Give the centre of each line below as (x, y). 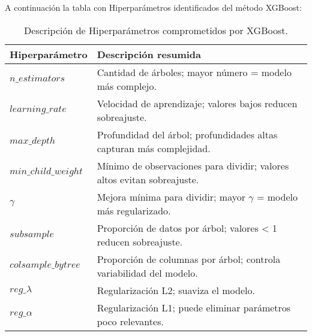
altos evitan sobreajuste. (148, 179)
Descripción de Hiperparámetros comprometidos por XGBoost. (156, 30)
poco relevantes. (130, 321)
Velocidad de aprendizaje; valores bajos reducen (197, 103)
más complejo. (127, 86)
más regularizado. (134, 210)
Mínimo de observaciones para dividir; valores (193, 165)
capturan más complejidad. (154, 148)
